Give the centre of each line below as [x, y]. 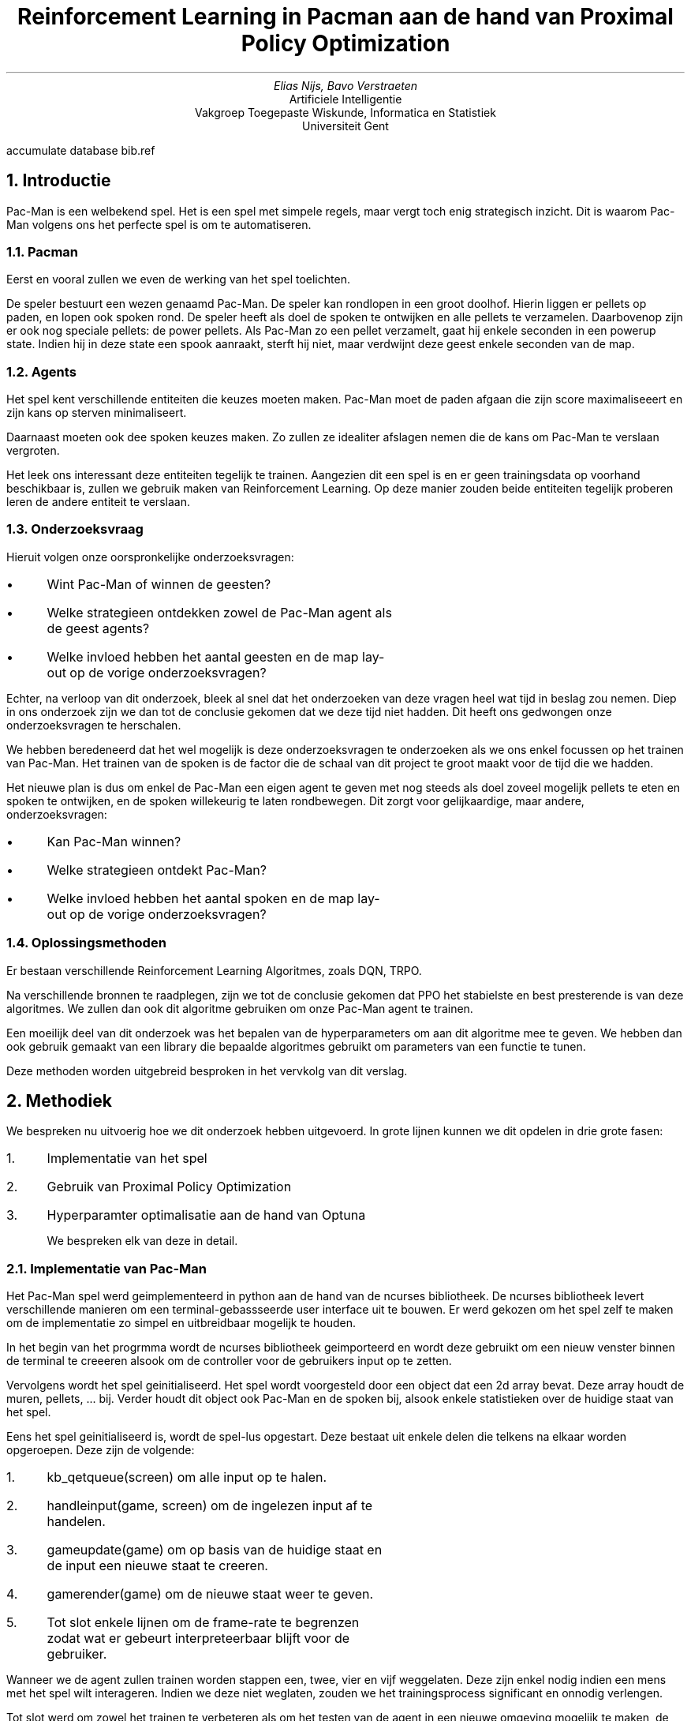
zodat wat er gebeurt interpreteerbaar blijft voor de [198, 1639]
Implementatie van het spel [127, 1159]
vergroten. [33, 451]
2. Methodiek [59, 1101]
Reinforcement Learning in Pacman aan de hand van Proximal [345, 17]
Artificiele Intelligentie [345, 99]
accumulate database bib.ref [81, 150]
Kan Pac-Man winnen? [114, 841]
